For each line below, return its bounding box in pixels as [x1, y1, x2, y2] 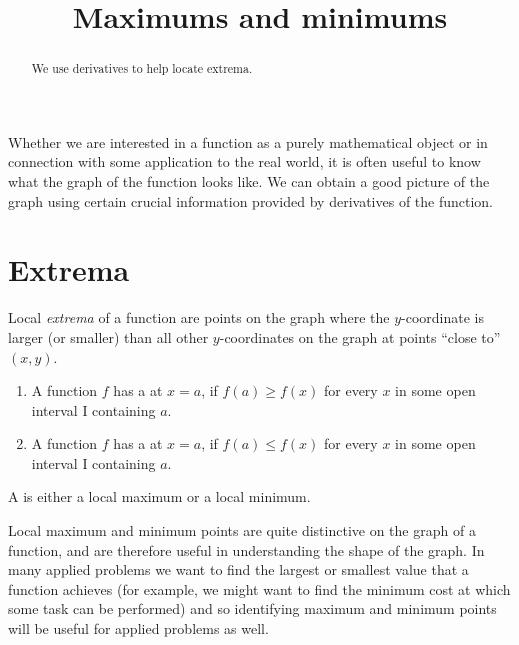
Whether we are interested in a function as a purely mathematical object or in [8, 131, 488, 152]
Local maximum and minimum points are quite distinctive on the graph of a [8, 520, 476, 541]
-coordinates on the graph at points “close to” [219, 326, 501, 347]
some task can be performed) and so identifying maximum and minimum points [8, 598, 497, 619]
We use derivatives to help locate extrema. [31, 60, 253, 77]
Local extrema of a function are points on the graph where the [8, 307, 390, 328]
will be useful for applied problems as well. [8, 618, 269, 639]
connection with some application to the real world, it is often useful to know [8, 151, 481, 172]
